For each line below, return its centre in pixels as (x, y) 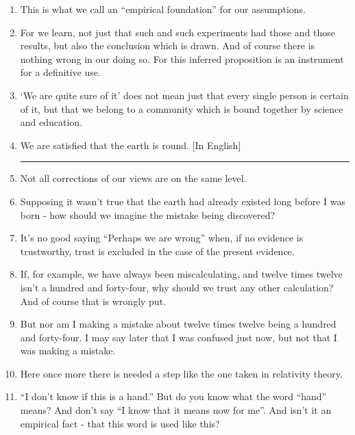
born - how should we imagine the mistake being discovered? (148, 214)
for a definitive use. (60, 72)
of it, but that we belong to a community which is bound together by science (182, 108)
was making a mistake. (68, 351)
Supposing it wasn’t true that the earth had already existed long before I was (183, 201)
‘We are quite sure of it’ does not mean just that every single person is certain (184, 95)
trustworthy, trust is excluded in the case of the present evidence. (157, 251)
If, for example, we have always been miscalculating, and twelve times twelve (181, 274)
